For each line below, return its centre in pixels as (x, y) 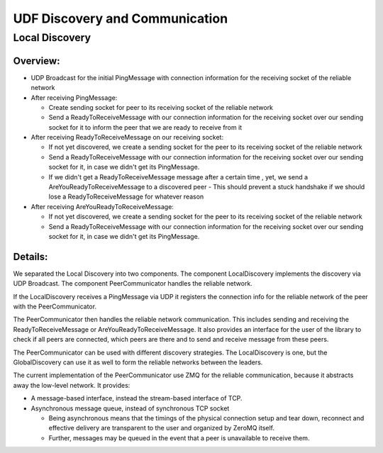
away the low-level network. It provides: (72, 385)
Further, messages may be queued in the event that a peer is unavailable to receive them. (179, 438)
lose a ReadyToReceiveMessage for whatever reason (126, 197)
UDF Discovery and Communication (121, 18)
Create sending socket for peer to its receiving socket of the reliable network (161, 107)
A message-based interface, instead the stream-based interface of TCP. (137, 398)
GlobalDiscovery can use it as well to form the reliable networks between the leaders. (138, 362)
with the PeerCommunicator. (55, 307)
